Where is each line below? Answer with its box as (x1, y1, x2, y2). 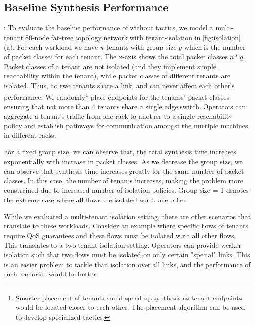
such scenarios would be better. (4, 269, 98, 279)
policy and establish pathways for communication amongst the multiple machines (4, 120, 248, 130)
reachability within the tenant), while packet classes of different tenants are (4, 71, 230, 81)
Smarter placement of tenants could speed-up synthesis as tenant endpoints (15, 292, 242, 302)
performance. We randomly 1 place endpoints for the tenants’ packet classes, (4, 90, 231, 102)
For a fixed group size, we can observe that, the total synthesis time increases (4, 146, 236, 156)
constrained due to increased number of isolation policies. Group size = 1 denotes (4, 185, 249, 195)
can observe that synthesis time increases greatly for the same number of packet (4, 166, 244, 176)
